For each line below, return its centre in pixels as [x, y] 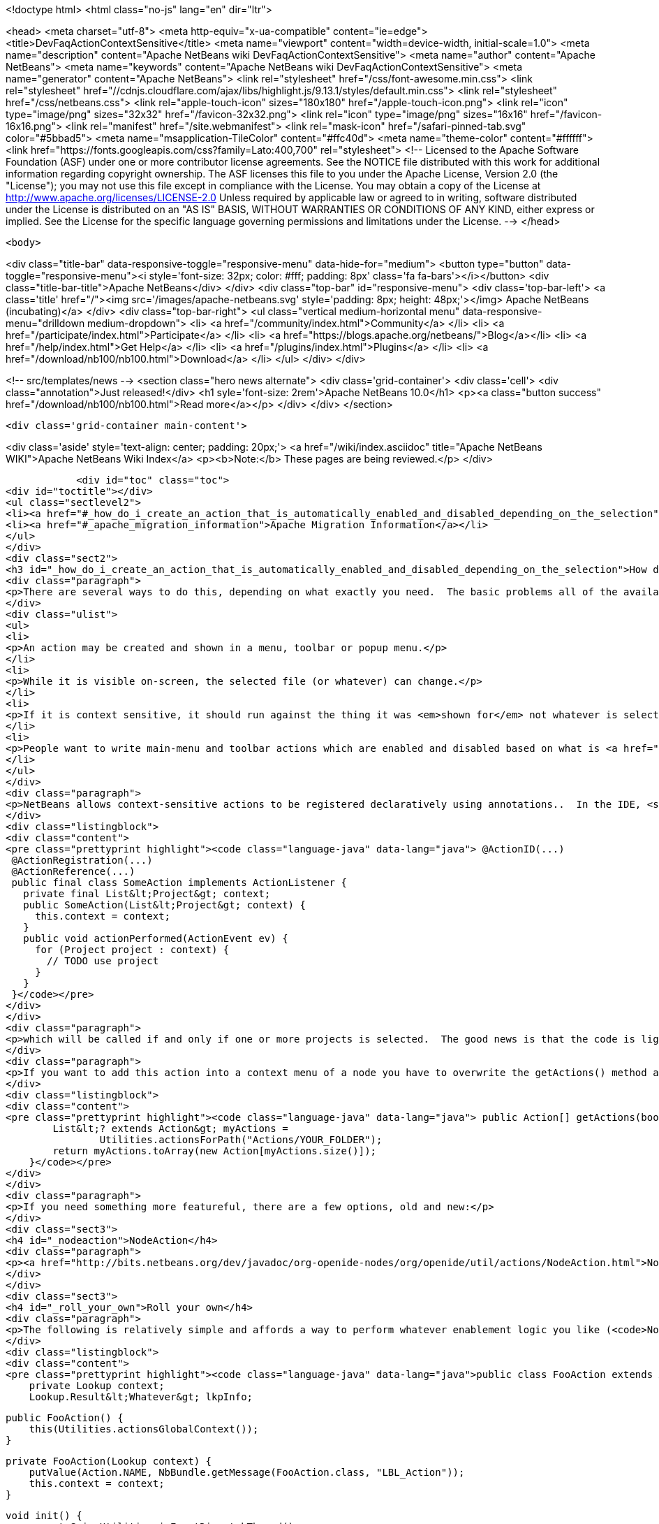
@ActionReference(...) [73, 871]
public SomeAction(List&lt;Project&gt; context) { [164, 905]
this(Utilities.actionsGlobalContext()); [144, 1429]
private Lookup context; [97, 1386]
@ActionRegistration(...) [82, 860]
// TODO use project [103, 961]
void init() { [44, 1516]
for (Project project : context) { [132, 950]
